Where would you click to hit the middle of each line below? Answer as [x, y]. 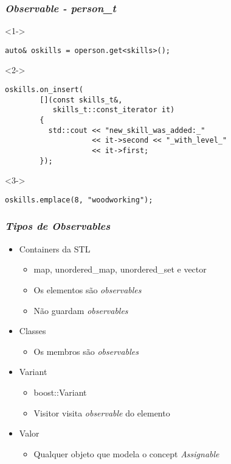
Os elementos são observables [88, 289]
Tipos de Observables [58, 226]
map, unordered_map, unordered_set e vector [120, 269]
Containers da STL [55, 248]
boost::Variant [60, 392]
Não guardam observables [81, 310]
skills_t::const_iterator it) [114, 110]
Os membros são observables [86, 351]
